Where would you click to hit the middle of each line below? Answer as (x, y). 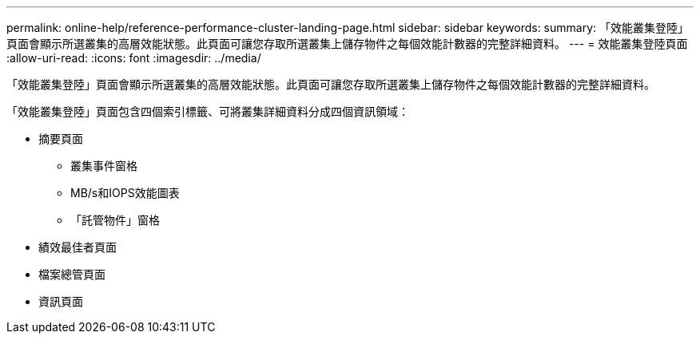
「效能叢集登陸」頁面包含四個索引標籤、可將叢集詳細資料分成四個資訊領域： (208, 111)
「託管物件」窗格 (115, 220)
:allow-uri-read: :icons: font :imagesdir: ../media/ (134, 58)
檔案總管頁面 (72, 274)
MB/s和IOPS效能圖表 (125, 193)
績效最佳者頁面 (78, 247)
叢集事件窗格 (104, 166)
